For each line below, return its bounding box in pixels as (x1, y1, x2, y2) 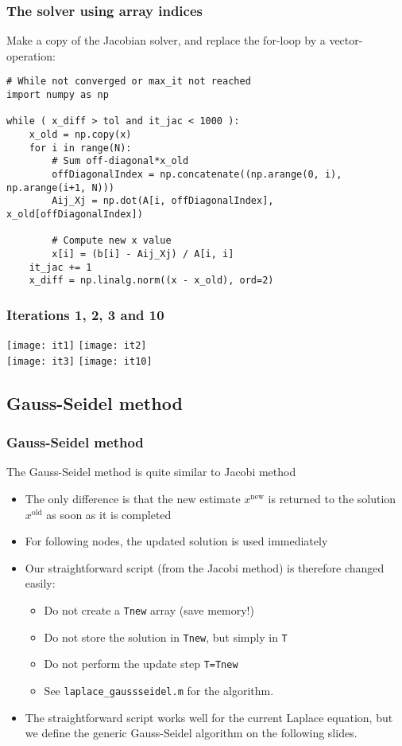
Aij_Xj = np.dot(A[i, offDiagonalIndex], (52, 195, 274, 207)
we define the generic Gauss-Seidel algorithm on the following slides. (25, 725, 358, 741)
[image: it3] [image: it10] (6, 355, 153, 367)
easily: (25, 575, 56, 592)
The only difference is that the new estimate (25, 490, 241, 507)
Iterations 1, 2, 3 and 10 (6, 304, 164, 324)
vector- (329, 32, 363, 49)
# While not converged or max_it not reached (6, 76, 251, 88)
